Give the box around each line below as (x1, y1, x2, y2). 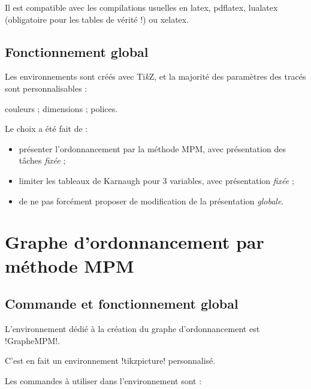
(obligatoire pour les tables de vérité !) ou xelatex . (5, 13, 189, 25)
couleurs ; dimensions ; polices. (5, 102, 118, 114)
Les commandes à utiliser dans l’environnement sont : (5, 374, 202, 387)
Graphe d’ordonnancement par (5, 230, 264, 254)
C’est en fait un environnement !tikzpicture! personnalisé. (5, 354, 216, 367)
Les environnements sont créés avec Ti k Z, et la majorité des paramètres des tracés (5, 70, 306, 83)
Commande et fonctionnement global (5, 294, 238, 313)
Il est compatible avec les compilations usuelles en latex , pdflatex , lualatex (5, 1, 278, 13)
